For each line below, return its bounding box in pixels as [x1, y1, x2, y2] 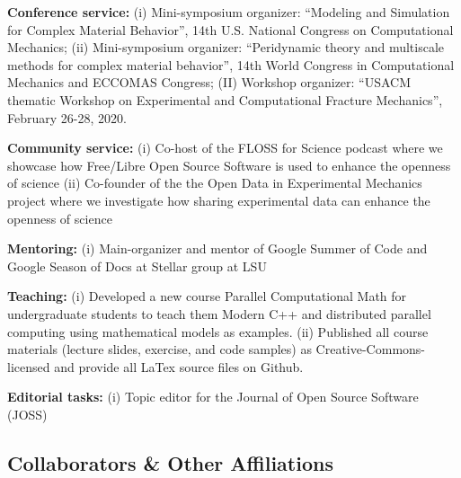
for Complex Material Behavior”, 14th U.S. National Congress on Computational [7, 20, 454, 39]
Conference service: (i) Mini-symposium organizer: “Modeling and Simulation [7, 3, 450, 21]
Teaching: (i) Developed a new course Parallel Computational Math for [7, 287, 407, 305]
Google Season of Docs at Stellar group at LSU [7, 256, 267, 275]
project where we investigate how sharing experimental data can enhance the [7, 190, 430, 209]
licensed [7, 357, 50, 376]
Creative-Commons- [315, 340, 426, 358]
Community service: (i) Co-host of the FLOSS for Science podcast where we [7, 138, 443, 157]
